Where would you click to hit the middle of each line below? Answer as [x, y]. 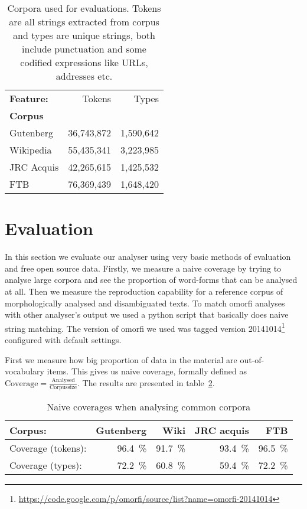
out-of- [252, 359]
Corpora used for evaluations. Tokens [84, 8]
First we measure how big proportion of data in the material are [121, 359]
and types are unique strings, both [84, 35]
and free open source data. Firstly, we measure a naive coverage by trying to [143, 268]
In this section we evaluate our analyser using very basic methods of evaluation [148, 257]
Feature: [29, 98]
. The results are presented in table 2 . [146, 382]
